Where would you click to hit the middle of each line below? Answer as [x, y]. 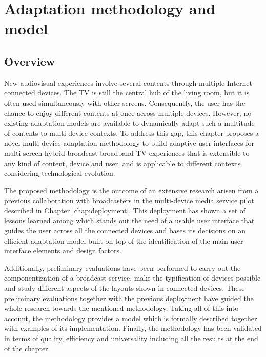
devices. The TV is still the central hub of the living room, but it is [144, 93]
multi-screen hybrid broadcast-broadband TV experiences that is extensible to [127, 153]
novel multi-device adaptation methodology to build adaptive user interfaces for [129, 143]
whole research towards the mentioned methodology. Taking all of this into [121, 308]
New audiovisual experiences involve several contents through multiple [115, 82]
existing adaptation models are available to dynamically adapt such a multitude [129, 123]
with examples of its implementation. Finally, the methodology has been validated [133, 328]
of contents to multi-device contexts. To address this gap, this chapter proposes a [131, 133]
